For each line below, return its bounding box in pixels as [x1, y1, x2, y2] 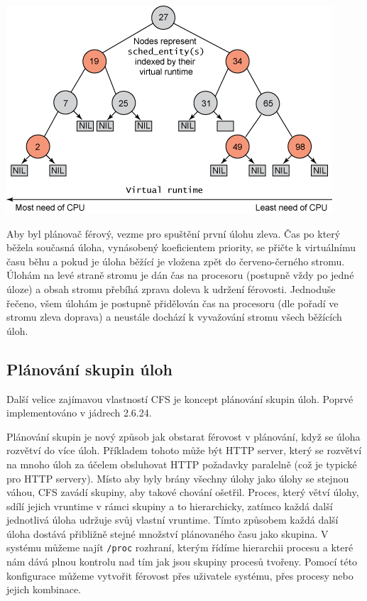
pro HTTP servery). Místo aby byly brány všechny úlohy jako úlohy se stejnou [6, 470, 349, 485]
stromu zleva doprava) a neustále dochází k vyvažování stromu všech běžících [6, 309, 342, 324]
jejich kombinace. [6, 582, 81, 597]
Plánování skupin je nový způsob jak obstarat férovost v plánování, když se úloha [6, 429, 361, 443]
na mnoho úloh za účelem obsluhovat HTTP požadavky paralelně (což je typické [6, 456, 357, 471]
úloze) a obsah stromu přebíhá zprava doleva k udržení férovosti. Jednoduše [6, 281, 336, 296]
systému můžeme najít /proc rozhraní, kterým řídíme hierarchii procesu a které [6, 540, 354, 555]
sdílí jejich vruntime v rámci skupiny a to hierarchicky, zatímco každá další [6, 498, 333, 513]
